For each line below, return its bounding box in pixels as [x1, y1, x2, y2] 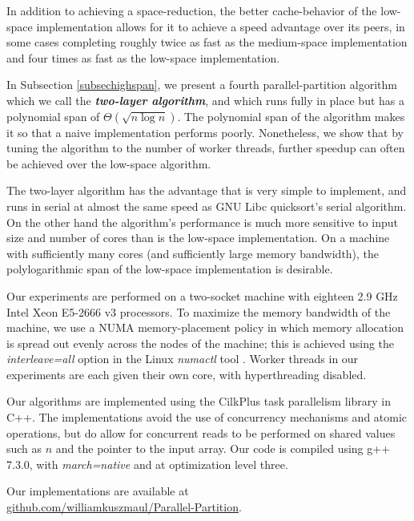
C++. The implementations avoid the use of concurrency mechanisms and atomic [6, 409, 408, 426]
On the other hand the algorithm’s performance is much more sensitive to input [6, 213, 398, 230]
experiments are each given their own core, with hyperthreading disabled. [6, 366, 367, 382]
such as [6, 440, 42, 457]
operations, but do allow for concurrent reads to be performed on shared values [6, 424, 396, 441]
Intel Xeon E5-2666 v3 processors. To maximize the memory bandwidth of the [6, 303, 391, 320]
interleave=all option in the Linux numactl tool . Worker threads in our [6, 350, 359, 367]
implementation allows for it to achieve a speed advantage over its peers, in [36, 18, 405, 34]
